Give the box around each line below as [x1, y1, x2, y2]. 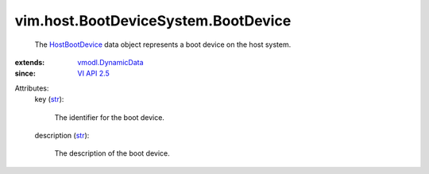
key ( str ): [34, 95, 64, 104]
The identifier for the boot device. [54, 112, 164, 122]
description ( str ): [34, 130, 90, 140]
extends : [14, 57, 45, 67]
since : [14, 68, 36, 79]
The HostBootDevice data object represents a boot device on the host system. [34, 40, 292, 49]
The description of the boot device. [54, 149, 170, 158]
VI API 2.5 [77, 68, 110, 79]
